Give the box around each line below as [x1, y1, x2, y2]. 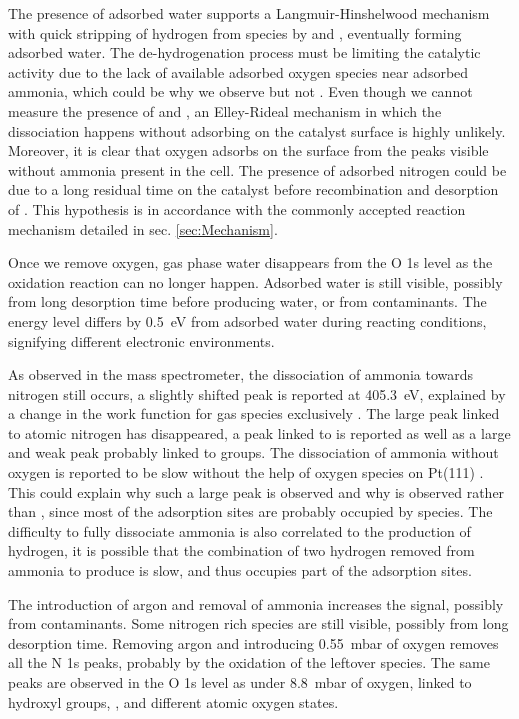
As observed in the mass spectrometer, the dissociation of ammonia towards [8, 364, 474, 385]
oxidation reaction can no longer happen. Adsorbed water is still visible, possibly [8, 271, 503, 292]
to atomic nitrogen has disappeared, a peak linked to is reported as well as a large [8, 422, 511, 443]
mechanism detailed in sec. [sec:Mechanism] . [8, 218, 278, 239]
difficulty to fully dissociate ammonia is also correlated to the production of [8, 520, 471, 541]
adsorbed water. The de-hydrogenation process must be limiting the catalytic [8, 42, 481, 63]
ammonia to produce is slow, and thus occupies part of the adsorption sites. [8, 560, 472, 581]
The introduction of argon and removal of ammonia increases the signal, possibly [8, 593, 504, 614]
